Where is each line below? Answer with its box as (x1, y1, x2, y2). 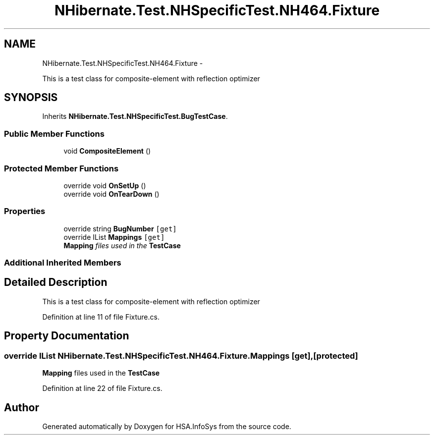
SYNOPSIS (4, 91, 58, 104)
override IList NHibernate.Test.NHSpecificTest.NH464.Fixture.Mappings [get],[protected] (4, 350, 358, 361)
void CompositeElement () (63, 147, 151, 156)
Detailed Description (4, 276, 108, 289)
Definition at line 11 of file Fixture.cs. (42, 312, 160, 321)
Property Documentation (4, 329, 129, 342)
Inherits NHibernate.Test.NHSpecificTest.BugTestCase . (42, 112, 228, 121)
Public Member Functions (4, 128, 105, 139)
